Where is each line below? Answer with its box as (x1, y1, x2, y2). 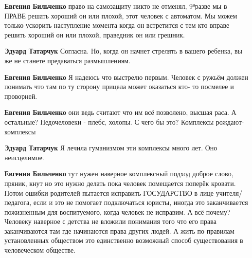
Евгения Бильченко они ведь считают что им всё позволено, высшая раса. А (4, 107, 236, 117)
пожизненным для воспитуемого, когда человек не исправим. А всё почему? (4, 206, 231, 217)
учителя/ (216, 187, 242, 198)
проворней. (4, 91, 37, 101)
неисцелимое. (4, 152, 44, 162)
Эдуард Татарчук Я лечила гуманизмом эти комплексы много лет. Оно (4, 143, 217, 153)
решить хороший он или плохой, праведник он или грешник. (4, 29, 185, 39)
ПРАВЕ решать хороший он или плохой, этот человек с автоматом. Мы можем (4, 10, 237, 20)
